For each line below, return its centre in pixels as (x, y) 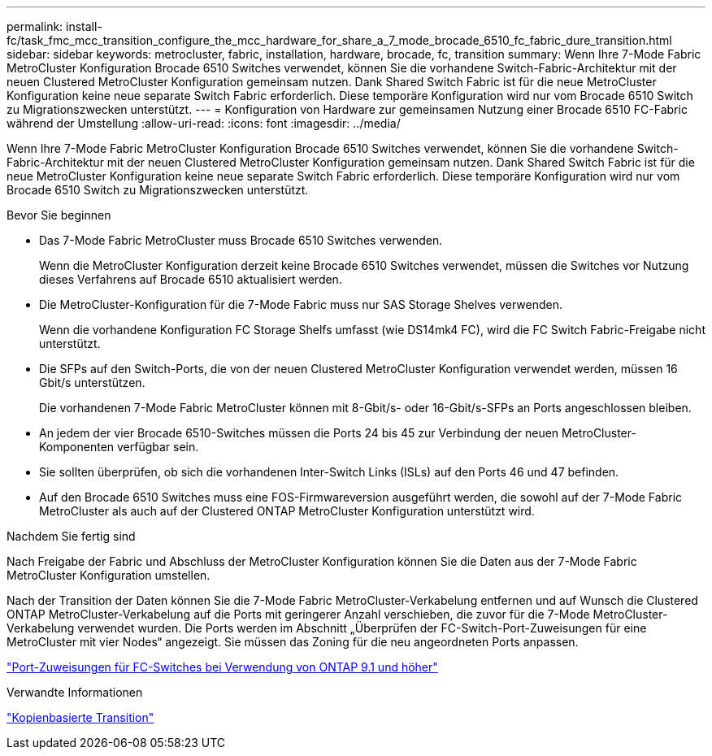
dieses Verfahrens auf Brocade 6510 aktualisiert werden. (191, 279)
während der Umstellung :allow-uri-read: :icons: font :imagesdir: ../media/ (204, 123)
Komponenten (77, 447)
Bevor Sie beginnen (59, 215)
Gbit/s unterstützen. (92, 382)
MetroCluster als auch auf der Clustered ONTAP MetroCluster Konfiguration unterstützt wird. (287, 511)
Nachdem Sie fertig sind (71, 536)
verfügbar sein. (158, 447)
